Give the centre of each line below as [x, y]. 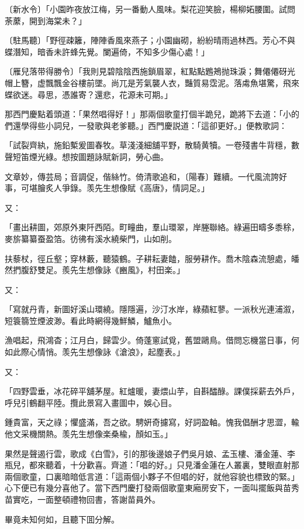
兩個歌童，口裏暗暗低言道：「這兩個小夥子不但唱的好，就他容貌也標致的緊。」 [152, 476]
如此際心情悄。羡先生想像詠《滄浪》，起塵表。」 [95, 352]
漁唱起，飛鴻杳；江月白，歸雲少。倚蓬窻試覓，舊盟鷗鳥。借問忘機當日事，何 [152, 340]
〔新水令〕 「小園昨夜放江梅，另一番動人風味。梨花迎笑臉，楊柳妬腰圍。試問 [150, 9]
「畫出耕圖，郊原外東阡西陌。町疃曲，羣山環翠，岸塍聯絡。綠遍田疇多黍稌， [152, 227]
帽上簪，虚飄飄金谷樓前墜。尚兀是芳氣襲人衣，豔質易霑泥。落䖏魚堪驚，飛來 [152, 82]
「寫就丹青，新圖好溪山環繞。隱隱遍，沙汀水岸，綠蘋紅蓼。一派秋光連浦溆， [152, 309]
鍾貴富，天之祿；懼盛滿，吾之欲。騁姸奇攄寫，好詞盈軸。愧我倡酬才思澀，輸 [152, 422]
